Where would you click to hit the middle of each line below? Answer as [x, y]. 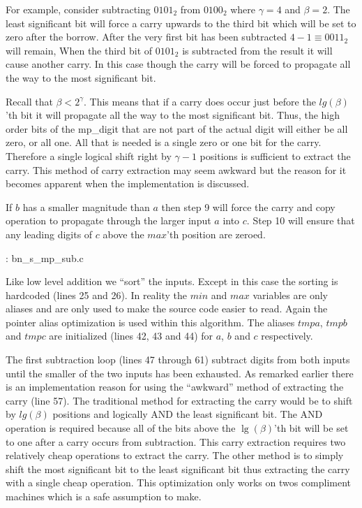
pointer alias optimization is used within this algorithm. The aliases [150, 322]
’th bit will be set [311, 428]
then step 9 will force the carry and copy [248, 206]
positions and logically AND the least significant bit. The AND [188, 414]
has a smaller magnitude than [86, 206]
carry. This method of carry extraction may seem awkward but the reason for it [176, 169]
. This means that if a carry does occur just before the [199, 101]
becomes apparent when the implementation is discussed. [128, 183]
